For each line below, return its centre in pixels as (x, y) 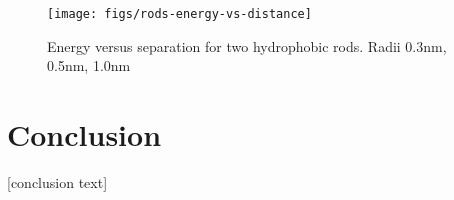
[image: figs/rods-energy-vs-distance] (179, 14)
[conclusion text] (57, 181)
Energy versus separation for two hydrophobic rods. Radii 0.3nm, (247, 45)
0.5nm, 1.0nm (89, 65)
